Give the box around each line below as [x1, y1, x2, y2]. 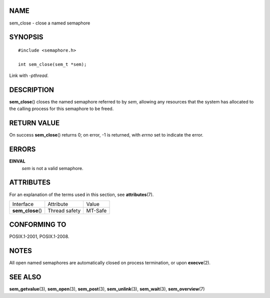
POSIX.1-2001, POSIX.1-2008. [9, 233, 69, 239]
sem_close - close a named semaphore [9, 20, 90, 26]
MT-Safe [86, 207, 107, 214]
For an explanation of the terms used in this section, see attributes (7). [9, 191, 154, 197]
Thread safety [47, 207, 81, 214]
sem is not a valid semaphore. [21, 165, 83, 171]
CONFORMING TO [9, 220, 66, 229]
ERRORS [9, 145, 36, 153]
